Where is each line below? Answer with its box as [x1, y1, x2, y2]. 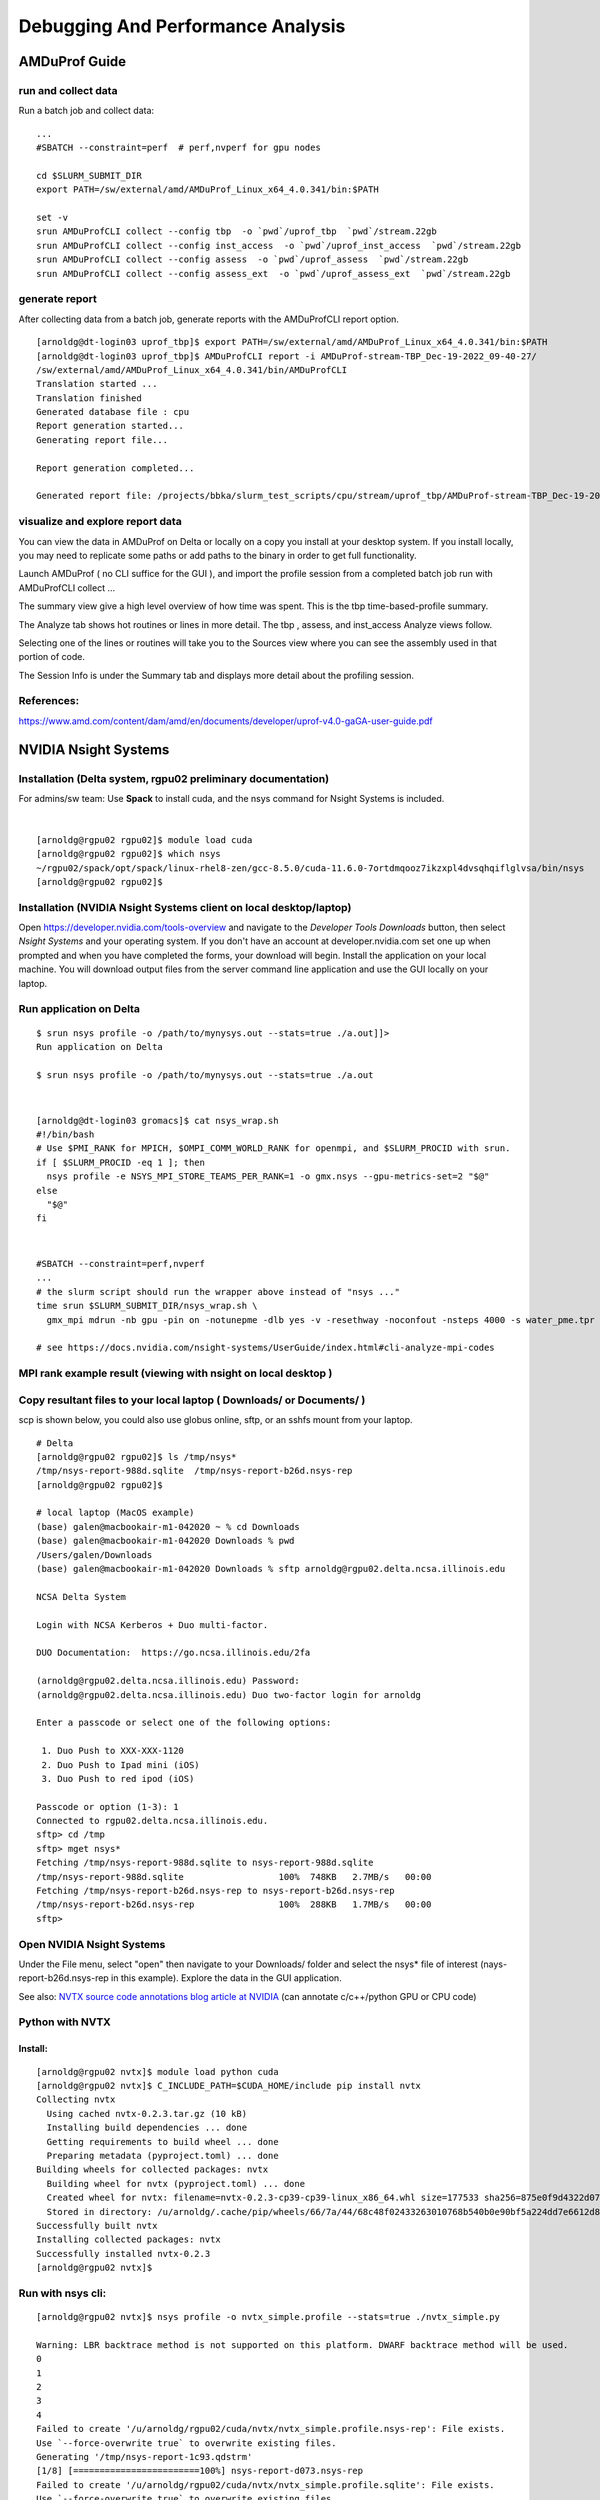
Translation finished [36, 392, 142, 404]
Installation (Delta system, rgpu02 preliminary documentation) [18, 771, 330, 785]
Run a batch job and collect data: [18, 105, 155, 117]
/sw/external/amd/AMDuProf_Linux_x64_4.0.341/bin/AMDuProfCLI [36, 364, 348, 375]
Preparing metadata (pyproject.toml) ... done [46, 2150, 279, 2162]
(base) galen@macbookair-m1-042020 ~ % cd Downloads [36, 1521, 300, 1532]
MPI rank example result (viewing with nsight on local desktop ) [18, 1366, 333, 1380]
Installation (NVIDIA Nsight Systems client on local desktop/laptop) [18, 900, 352, 914]
